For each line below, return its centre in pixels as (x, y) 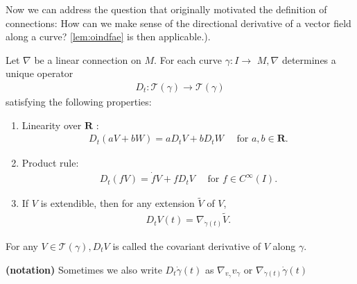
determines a (309, 59)
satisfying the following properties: (79, 101)
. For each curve (188, 59)
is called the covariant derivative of (187, 245)
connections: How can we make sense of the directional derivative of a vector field (178, 23)
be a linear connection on (88, 59)
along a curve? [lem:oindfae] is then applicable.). (108, 36)
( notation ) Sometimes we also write (84, 269)
